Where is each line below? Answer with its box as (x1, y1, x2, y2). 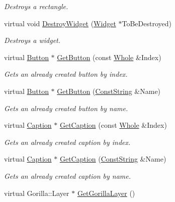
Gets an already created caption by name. (4, 170, 131, 181)
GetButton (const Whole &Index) (57, 52, 161, 62)
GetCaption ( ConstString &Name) (59, 154, 166, 164)
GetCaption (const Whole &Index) (59, 120, 167, 130)
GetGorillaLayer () (77, 187, 135, 198)
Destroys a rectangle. (4, 1, 68, 11)
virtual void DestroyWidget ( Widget (4, 18, 116, 28)
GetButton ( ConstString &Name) (57, 85, 161, 96)
